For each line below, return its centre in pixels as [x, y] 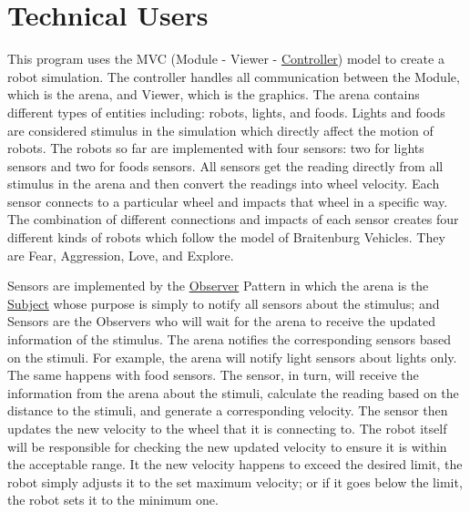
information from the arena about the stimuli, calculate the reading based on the [233, 392]
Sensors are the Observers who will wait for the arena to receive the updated [221, 321]
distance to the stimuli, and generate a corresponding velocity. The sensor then [228, 410]
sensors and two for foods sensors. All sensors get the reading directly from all [225, 165]
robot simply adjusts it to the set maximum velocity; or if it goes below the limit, [235, 481]
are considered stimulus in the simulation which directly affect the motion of [220, 130]
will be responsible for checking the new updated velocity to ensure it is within [227, 446]
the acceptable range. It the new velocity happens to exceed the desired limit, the [235, 464]
